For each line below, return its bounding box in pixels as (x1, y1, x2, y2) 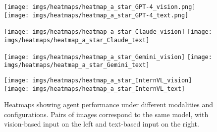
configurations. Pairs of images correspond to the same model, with (4, 109, 209, 119)
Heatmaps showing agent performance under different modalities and (4, 99, 213, 110)
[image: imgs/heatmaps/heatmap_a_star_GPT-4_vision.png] (4, 3, 196, 10)
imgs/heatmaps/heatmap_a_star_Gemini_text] (4, 62, 150, 69)
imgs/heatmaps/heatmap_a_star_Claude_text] (4, 36, 150, 44)
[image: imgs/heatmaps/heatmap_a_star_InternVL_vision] (4, 76, 192, 84)
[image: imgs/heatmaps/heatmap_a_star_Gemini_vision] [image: (4, 53, 212, 61)
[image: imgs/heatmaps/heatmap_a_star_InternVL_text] (4, 85, 185, 92)
